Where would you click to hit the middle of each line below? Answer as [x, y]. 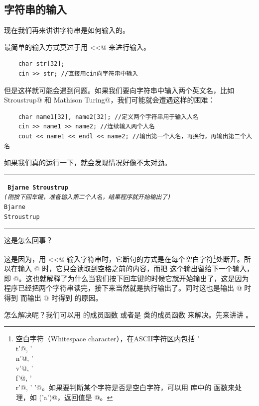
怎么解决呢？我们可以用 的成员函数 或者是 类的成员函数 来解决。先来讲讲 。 [129, 314]
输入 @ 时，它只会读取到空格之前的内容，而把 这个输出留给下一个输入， [135, 268]
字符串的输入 [35, 9]
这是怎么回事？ [28, 240]
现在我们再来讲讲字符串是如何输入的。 [67, 30]
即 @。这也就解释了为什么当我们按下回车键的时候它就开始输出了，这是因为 [127, 278]
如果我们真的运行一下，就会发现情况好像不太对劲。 [88, 162]
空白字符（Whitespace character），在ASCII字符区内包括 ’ [107, 339]
